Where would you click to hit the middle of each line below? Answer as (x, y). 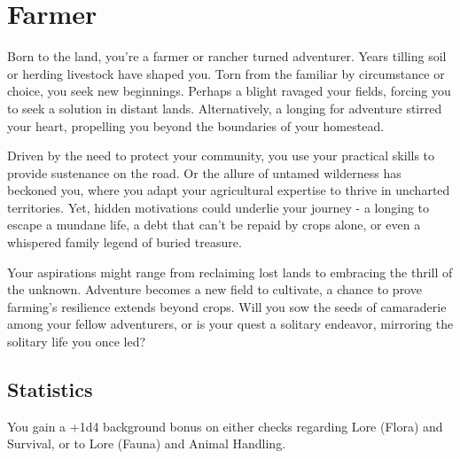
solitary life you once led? (77, 342)
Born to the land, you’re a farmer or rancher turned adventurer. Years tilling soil (227, 56)
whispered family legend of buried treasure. (125, 242)
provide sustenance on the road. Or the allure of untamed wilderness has (204, 172)
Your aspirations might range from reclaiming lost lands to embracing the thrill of (230, 272)
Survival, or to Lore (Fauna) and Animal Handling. (147, 443)
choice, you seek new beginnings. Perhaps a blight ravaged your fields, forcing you (229, 91)
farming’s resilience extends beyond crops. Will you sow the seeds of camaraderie (227, 306)
